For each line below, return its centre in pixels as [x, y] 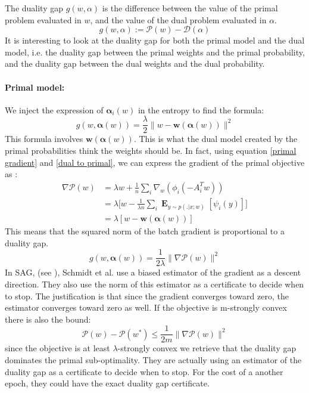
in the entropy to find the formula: [201, 109]
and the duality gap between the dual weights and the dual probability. [135, 64]
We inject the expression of [54, 109]
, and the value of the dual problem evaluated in [178, 19]
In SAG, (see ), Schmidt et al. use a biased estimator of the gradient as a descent [153, 272]
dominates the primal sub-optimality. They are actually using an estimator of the [153, 359]
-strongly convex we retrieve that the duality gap [207, 348]
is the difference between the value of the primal [190, 8]
